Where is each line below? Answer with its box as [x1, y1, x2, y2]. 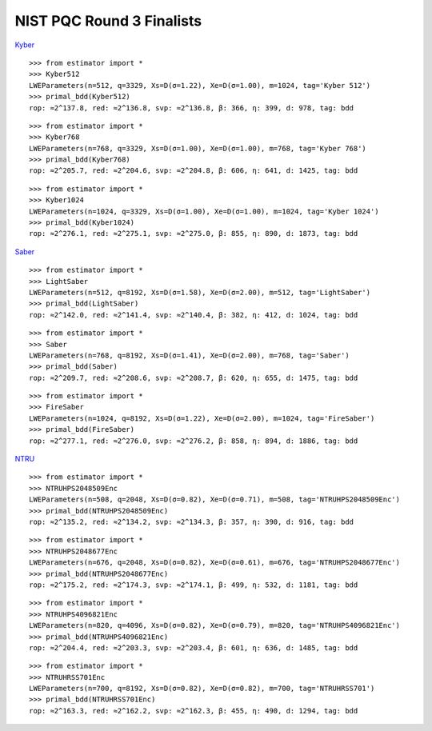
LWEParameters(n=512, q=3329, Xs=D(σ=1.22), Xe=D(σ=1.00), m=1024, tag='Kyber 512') [29, 81, 371, 90]
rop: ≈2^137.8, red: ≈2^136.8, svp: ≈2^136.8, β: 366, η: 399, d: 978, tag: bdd [29, 103, 354, 112]
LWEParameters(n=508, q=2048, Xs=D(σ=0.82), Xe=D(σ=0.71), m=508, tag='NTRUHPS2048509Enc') [29, 495, 400, 504]
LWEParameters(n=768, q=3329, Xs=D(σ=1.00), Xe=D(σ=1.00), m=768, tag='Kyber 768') [29, 144, 367, 153]
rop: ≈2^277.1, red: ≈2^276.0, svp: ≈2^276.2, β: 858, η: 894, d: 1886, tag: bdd [29, 436, 358, 445]
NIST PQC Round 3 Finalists [14, 12, 202, 30]
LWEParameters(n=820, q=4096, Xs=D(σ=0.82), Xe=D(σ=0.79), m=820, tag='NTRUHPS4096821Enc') [29, 621, 400, 630]
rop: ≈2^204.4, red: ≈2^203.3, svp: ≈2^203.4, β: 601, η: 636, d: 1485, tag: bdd [29, 643, 358, 652]
